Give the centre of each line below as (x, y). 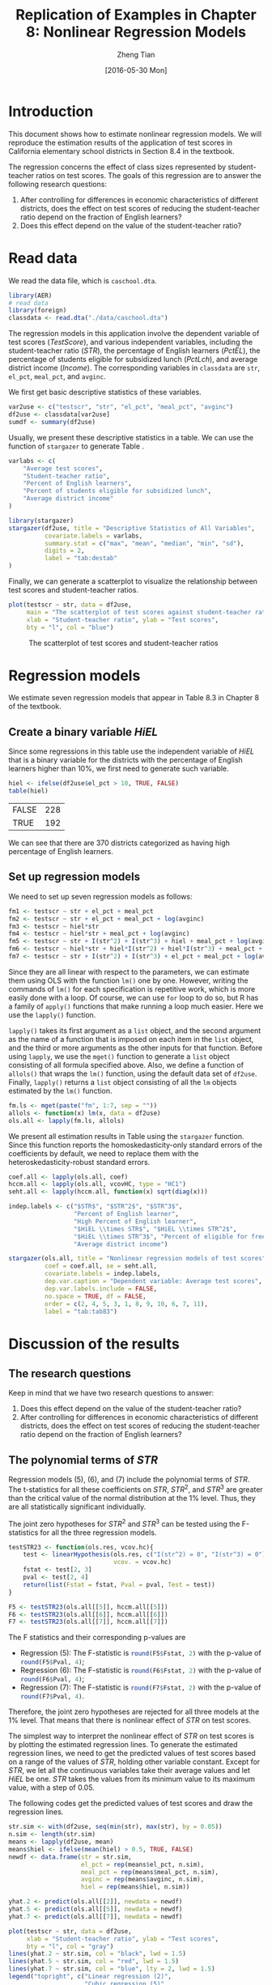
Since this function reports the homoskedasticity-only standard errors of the (136, 1145)
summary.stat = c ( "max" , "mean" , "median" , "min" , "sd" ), (144, 543)
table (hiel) (28, 791)
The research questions (70, 1374)
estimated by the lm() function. (60, 1090)
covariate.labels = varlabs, (93, 536)
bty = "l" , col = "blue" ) (70, 627)
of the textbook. (35, 707)
